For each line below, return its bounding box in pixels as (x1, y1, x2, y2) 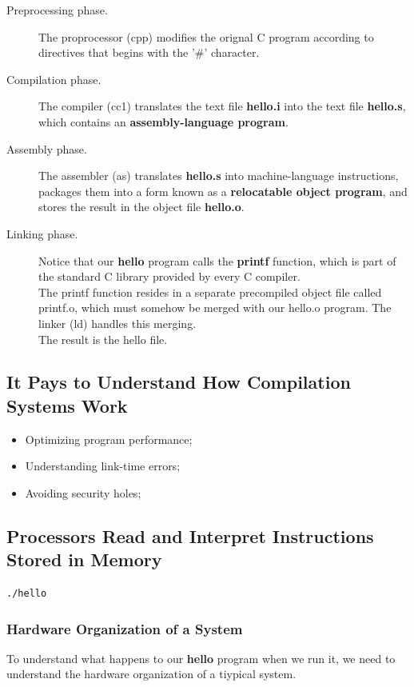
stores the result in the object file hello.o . (38, 198, 245, 215)
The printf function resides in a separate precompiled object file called (38, 283, 382, 300)
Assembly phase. (6, 140, 87, 157)
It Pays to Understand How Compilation (6, 369, 351, 394)
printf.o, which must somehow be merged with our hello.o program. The (38, 299, 392, 316)
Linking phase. (6, 225, 78, 242)
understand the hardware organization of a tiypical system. (6, 665, 297, 682)
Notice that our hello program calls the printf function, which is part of (38, 252, 396, 269)
